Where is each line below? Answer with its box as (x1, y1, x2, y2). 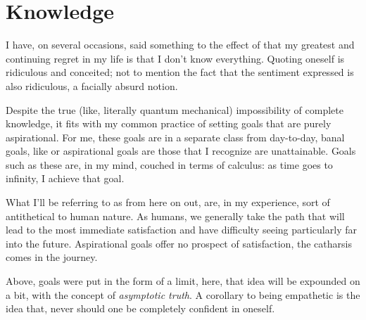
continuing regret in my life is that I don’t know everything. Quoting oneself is (6, 51, 345, 65)
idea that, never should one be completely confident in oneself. (6, 301, 275, 316)
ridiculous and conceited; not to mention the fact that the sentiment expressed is (6, 65, 354, 79)
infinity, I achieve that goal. (6, 171, 125, 186)
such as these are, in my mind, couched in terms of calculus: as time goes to (6, 157, 333, 172)
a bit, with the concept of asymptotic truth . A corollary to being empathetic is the (6, 287, 360, 302)
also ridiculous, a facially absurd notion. (6, 78, 178, 93)
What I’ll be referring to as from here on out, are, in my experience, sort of (6, 195, 330, 210)
